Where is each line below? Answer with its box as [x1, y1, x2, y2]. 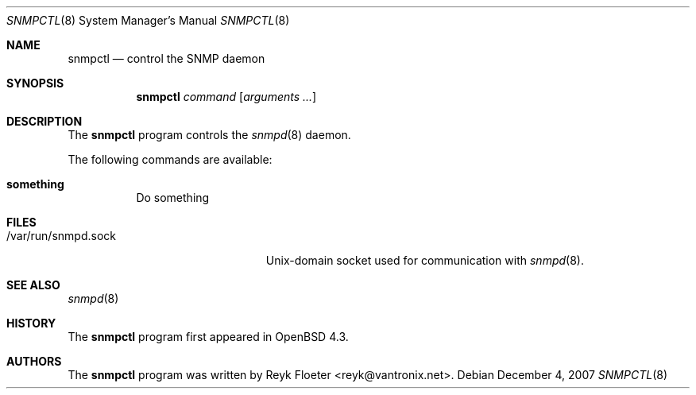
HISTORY [6, 316, 56, 330]
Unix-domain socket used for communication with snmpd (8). [265, 254, 584, 267]
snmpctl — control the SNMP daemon [68, 52, 265, 65]
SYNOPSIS [6, 76, 64, 90]
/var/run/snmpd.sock [6, 229, 116, 242]
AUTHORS [6, 354, 62, 368]
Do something [136, 191, 210, 204]
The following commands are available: [68, 153, 273, 166]
